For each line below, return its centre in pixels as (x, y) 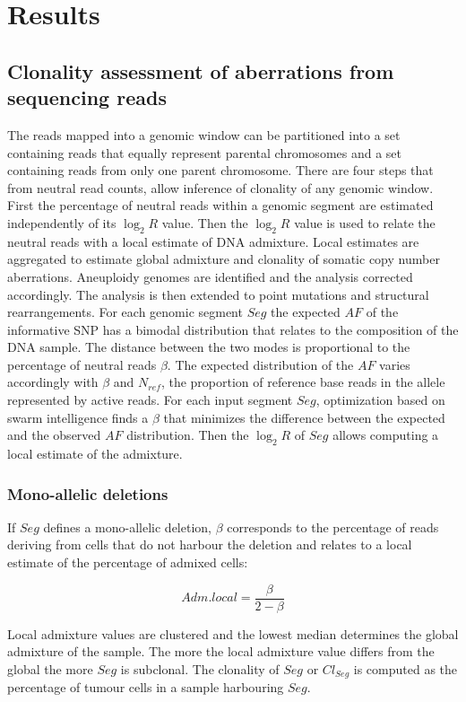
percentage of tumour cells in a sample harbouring (146, 687)
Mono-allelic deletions (88, 493)
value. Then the (205, 222)
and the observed (54, 435)
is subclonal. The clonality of (200, 668)
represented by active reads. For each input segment (150, 400)
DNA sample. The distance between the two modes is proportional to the (209, 347)
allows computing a (386, 435)
